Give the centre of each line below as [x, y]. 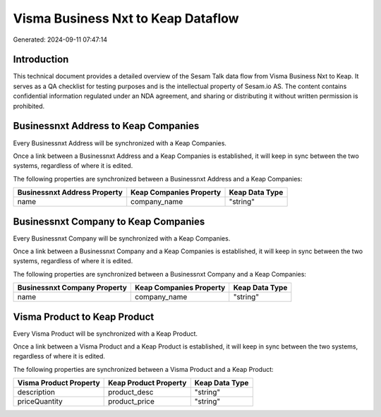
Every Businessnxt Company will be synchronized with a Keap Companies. [122, 238]
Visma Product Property [59, 383]
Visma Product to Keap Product [84, 316]
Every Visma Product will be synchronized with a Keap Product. [105, 333]
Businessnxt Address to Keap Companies [106, 126]
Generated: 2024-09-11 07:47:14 [60, 40]
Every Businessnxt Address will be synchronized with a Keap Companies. [120, 143]
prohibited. [29, 106]
